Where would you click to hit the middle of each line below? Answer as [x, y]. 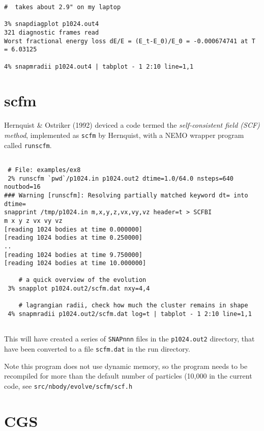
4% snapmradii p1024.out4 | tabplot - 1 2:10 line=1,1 [99, 66]
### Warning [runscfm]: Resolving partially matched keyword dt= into [126, 195]
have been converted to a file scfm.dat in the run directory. [97, 349]
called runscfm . [28, 145]
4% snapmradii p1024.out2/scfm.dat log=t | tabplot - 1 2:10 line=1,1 [130, 314]
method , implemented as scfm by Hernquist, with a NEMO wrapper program [124, 135]
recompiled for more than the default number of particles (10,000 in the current [128, 376]
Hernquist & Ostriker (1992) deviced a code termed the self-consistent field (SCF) [132, 125]
